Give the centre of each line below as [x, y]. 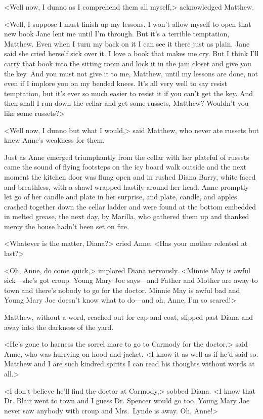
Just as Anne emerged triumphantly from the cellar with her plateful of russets [127, 157]
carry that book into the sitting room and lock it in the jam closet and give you [128, 63]
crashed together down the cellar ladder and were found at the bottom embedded [130, 206]
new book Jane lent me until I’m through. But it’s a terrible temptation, [117, 34]
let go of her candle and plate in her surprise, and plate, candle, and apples [121, 197]
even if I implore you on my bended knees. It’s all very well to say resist [116, 83]
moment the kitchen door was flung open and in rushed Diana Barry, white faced [130, 176]
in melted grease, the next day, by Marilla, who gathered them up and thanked [127, 216]
